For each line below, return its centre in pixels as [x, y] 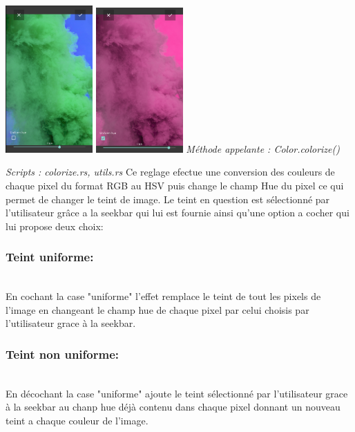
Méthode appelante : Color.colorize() [263, 148]
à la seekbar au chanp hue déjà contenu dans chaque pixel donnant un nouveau [173, 407]
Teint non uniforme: [62, 354]
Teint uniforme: [50, 257]
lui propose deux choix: [55, 226]
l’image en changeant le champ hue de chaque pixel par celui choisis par [157, 309]
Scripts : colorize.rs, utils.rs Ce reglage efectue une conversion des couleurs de [170, 172]
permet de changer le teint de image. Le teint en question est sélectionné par [168, 199]
